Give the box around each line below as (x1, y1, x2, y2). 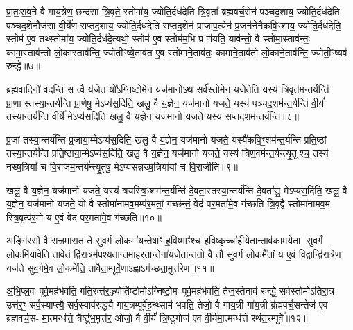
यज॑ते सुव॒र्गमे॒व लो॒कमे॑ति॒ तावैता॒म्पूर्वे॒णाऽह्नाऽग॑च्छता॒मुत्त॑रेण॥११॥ (6, 260, 214, 275)
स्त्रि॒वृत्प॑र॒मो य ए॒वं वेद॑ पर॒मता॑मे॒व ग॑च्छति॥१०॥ (6, 209, 162, 224)
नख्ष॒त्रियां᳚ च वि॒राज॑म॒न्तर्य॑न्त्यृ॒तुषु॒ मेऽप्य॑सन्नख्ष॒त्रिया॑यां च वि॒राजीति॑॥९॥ (6, 159, 238, 173)
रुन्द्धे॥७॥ (6, 58, 40, 73)
